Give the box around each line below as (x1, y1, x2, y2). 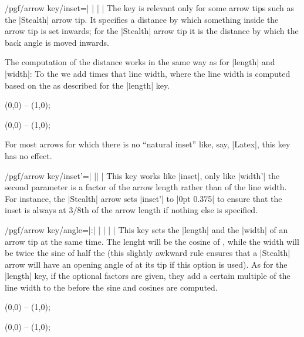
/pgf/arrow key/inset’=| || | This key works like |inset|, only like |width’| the (5, 169, 280, 181)
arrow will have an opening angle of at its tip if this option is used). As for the (5, 258, 288, 270)
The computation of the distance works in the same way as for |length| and (5, 56, 275, 68)
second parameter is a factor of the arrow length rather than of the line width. (5, 181, 287, 193)
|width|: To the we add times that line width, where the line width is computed (5, 67, 291, 79)
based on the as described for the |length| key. (5, 79, 170, 91)
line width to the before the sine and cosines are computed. (5, 281, 218, 293)
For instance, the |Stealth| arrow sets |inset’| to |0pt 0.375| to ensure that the (5, 192, 282, 204)
